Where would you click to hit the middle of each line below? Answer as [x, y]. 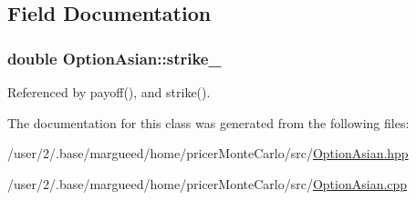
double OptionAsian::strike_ [114, 58]
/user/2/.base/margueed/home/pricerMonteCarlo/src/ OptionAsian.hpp [208, 153]
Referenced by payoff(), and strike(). [109, 92]
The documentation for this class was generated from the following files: [208, 122]
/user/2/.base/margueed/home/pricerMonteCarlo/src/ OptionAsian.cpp [208, 183]
